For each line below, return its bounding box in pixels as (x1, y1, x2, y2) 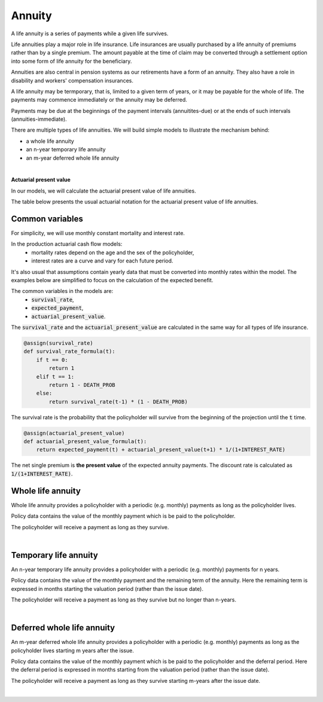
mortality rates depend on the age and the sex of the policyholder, (31, 249, 194, 256)
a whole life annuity (26, 138, 74, 145)
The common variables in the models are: (11, 288, 114, 295)
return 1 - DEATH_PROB (48, 381, 116, 388)
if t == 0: (36, 356, 68, 363)
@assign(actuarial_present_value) (23, 429, 125, 437)
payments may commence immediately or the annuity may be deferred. (11, 96, 188, 103)
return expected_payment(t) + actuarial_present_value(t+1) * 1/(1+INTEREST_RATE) (36, 446, 286, 453)
